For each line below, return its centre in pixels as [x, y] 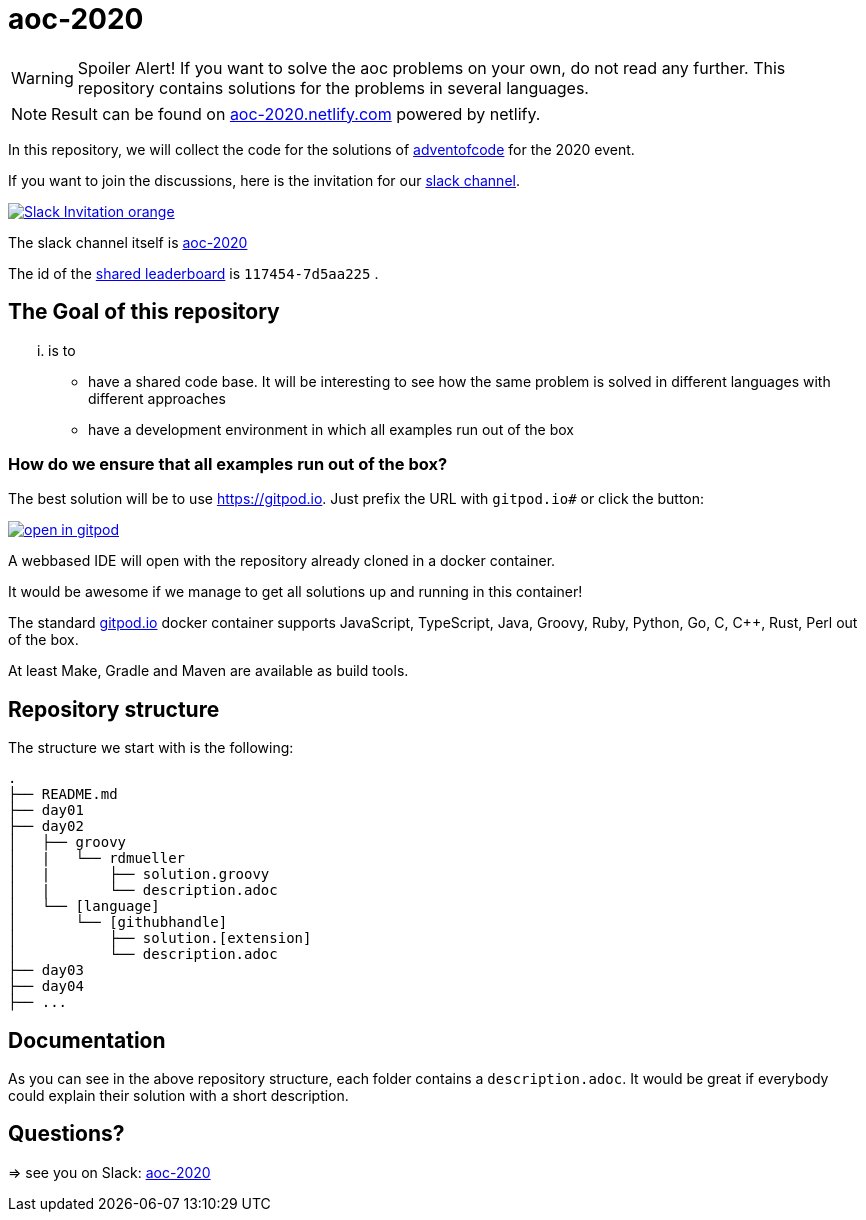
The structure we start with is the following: [151, 748]
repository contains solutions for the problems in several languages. [333, 87]
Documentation [87, 1040]
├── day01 [46, 810]
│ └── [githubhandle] [118, 922]
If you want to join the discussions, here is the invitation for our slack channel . [264, 180]
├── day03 [46, 970]
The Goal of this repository [144, 312]
